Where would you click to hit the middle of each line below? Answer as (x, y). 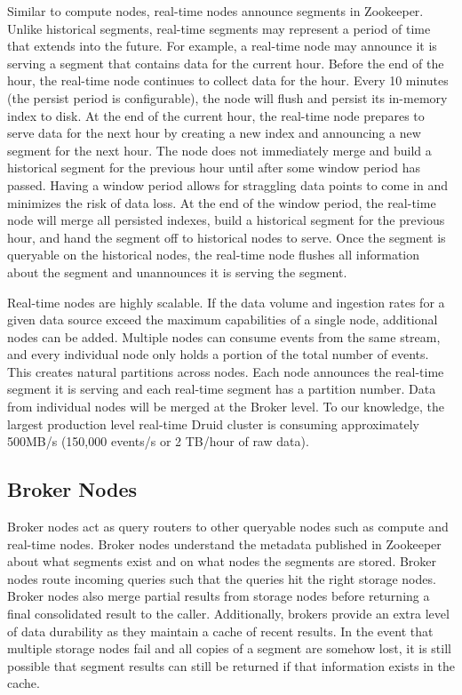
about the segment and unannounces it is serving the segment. (177, 272)
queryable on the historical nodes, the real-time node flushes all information (214, 255)
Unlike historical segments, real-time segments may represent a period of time (219, 28)
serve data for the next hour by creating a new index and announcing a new (214, 133)
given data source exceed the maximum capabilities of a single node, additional (223, 320)
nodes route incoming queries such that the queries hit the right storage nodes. (222, 578)
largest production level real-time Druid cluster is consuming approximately (213, 423)
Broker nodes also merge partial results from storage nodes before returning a (219, 596)
